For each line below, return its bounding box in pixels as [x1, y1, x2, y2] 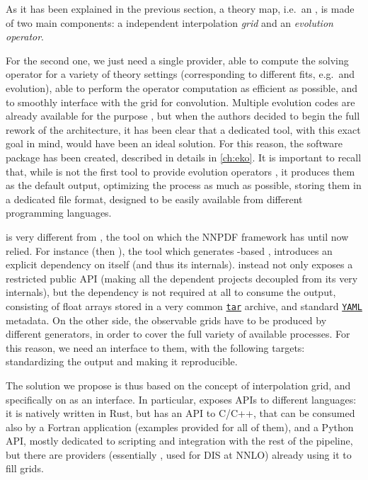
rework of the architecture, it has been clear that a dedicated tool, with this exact [6, 122, 361, 137]
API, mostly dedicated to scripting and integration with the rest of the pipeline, [6, 433, 353, 448]
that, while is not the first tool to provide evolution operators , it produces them [6, 164, 355, 178]
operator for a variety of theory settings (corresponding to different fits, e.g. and [6, 67, 355, 81]
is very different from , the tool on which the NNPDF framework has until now [6, 229, 349, 244]
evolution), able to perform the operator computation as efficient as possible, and [6, 80, 358, 95]
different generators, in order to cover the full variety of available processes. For [6, 326, 350, 341]
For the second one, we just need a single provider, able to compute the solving [6, 52, 349, 67]
